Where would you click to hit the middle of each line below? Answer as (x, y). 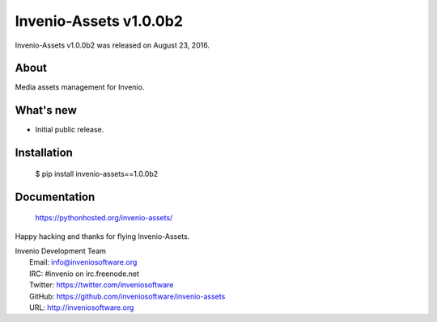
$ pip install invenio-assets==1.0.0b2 (97, 174)
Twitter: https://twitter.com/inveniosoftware (102, 285)
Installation (44, 153)
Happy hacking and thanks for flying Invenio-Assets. (102, 236)
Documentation (55, 197)
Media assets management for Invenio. (80, 87)
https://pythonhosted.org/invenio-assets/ (104, 218)
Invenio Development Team (61, 251)
